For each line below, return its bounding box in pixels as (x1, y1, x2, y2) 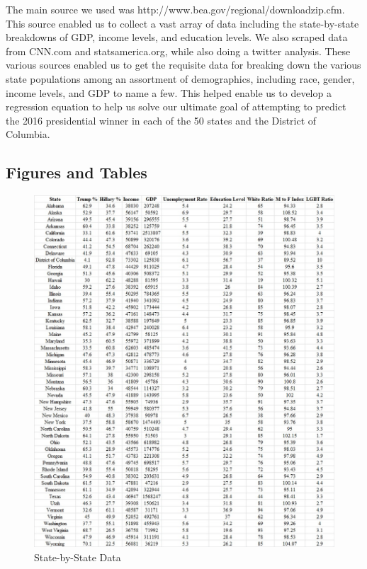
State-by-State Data (34, 549, 121, 564)
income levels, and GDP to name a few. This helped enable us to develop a (6, 85, 332, 100)
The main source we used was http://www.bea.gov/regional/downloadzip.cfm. (6, 2, 345, 16)
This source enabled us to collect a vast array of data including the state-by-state (6, 16, 359, 30)
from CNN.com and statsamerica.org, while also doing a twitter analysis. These (6, 43, 351, 58)
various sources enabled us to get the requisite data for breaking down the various (6, 57, 361, 72)
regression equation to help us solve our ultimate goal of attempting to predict (6, 99, 346, 114)
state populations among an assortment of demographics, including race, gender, (6, 71, 355, 86)
